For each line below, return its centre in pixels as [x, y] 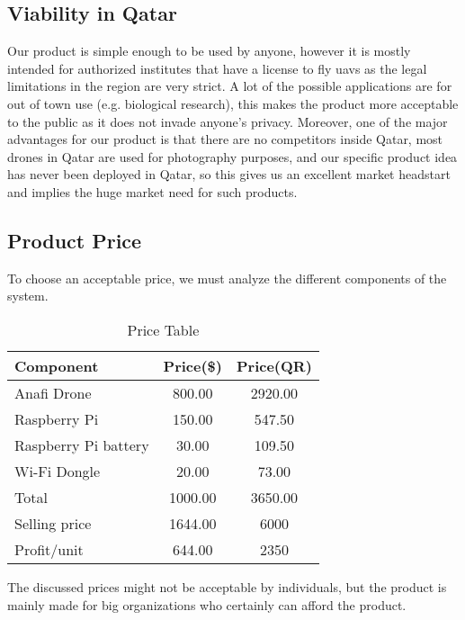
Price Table [163, 329]
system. [28, 296]
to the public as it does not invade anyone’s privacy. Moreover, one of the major [228, 121]
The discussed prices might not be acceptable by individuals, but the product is [227, 586]
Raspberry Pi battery [82, 445]
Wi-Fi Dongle [58, 471]
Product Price [75, 240]
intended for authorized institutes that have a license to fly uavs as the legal [217, 68]
